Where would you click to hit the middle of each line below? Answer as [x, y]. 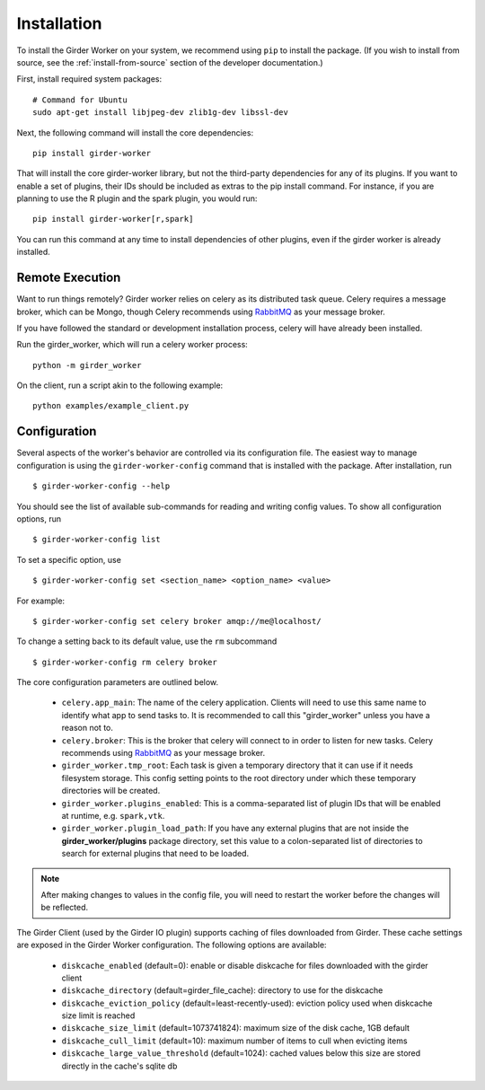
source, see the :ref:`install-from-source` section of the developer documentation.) [170, 62]
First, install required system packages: [89, 79]
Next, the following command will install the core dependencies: [135, 132]
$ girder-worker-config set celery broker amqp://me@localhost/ [177, 621]
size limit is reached [98, 1015]
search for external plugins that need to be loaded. [155, 854]
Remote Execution [69, 278]
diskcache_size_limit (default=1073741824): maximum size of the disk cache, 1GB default [236, 1028]
